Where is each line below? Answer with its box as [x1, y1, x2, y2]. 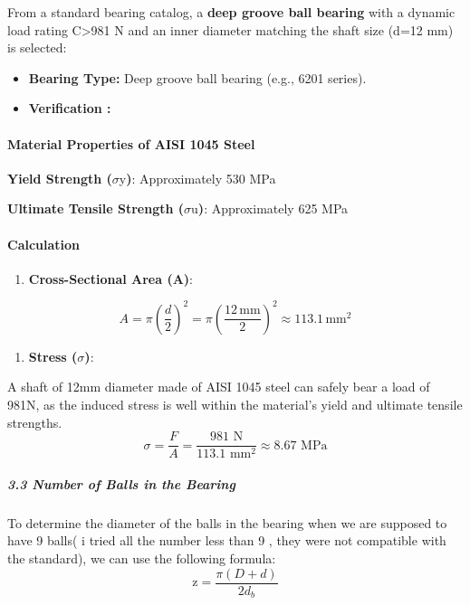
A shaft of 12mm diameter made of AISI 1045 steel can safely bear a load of [7, 377, 430, 396]
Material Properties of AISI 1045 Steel [7, 134, 255, 153]
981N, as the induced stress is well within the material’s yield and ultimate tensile [7, 395, 463, 414]
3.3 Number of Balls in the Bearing [7, 474, 235, 493]
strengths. [7, 412, 62, 431]
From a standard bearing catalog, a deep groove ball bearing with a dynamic [7, 3, 456, 21]
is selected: [7, 38, 67, 57]
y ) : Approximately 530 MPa [119, 168, 276, 187]
